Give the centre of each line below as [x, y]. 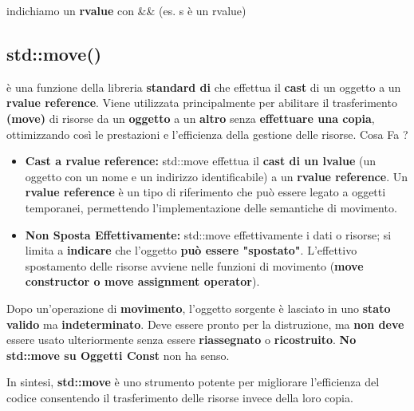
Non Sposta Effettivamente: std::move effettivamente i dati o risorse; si [208, 234]
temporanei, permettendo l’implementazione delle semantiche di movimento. [211, 207]
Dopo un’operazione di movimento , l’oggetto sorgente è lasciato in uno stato [199, 308]
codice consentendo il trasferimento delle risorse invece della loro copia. [180, 397]
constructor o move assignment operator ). [142, 281]
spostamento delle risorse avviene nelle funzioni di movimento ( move [194, 265]
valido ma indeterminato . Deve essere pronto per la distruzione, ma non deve [205, 324]
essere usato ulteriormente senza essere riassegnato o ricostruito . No [181, 340]
